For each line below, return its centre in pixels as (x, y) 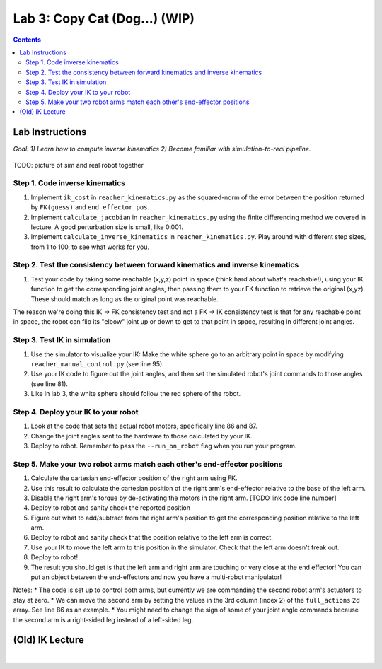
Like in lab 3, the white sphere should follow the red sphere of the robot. (136, 394)
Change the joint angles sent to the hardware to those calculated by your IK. (141, 436)
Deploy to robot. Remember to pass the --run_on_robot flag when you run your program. (164, 446)
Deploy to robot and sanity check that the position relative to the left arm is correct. (152, 537)
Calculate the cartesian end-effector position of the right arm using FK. (134, 478)
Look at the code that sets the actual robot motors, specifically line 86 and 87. (144, 426)
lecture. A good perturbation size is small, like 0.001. (107, 227)
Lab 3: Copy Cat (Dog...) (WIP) (104, 18)
